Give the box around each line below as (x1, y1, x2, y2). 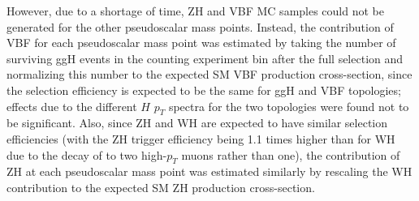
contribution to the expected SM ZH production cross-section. (6, 178, 315, 195)
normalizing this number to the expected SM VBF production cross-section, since (6, 66, 413, 83)
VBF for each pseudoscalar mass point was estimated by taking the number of (6, 34, 396, 51)
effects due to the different (6, 97, 137, 114)
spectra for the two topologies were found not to (168, 97, 409, 114)
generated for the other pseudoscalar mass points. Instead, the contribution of (6, 18, 394, 35)
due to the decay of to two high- (6, 146, 167, 163)
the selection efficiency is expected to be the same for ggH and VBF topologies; (6, 81, 401, 98)
